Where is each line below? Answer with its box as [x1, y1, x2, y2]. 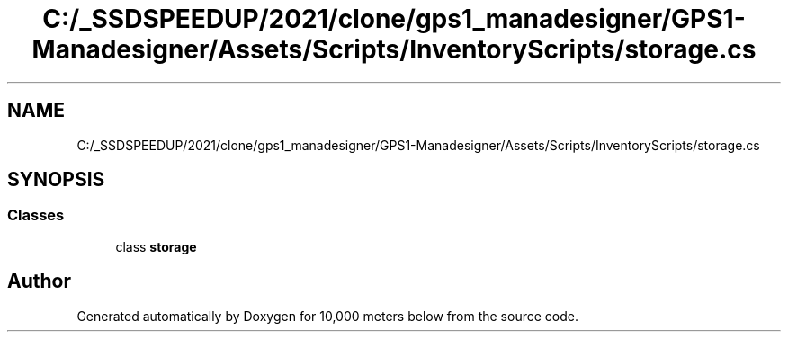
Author [7, 270, 71, 293]
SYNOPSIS [7, 168, 105, 192]
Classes [7, 206, 65, 225]
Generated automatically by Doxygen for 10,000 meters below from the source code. [76, 308, 578, 324]
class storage [115, 238, 197, 254]
